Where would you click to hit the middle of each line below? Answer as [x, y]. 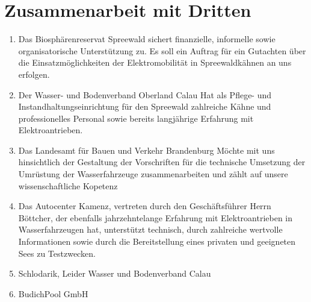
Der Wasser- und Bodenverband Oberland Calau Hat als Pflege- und [145, 94]
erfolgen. [34, 74]
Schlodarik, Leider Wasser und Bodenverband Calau [115, 273]
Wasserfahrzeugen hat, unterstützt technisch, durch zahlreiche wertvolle [150, 229]
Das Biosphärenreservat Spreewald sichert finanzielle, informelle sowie [147, 39]
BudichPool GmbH [53, 293]
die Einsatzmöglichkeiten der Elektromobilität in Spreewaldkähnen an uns [155, 62]
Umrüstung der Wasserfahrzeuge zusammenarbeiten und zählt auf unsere [153, 174]
